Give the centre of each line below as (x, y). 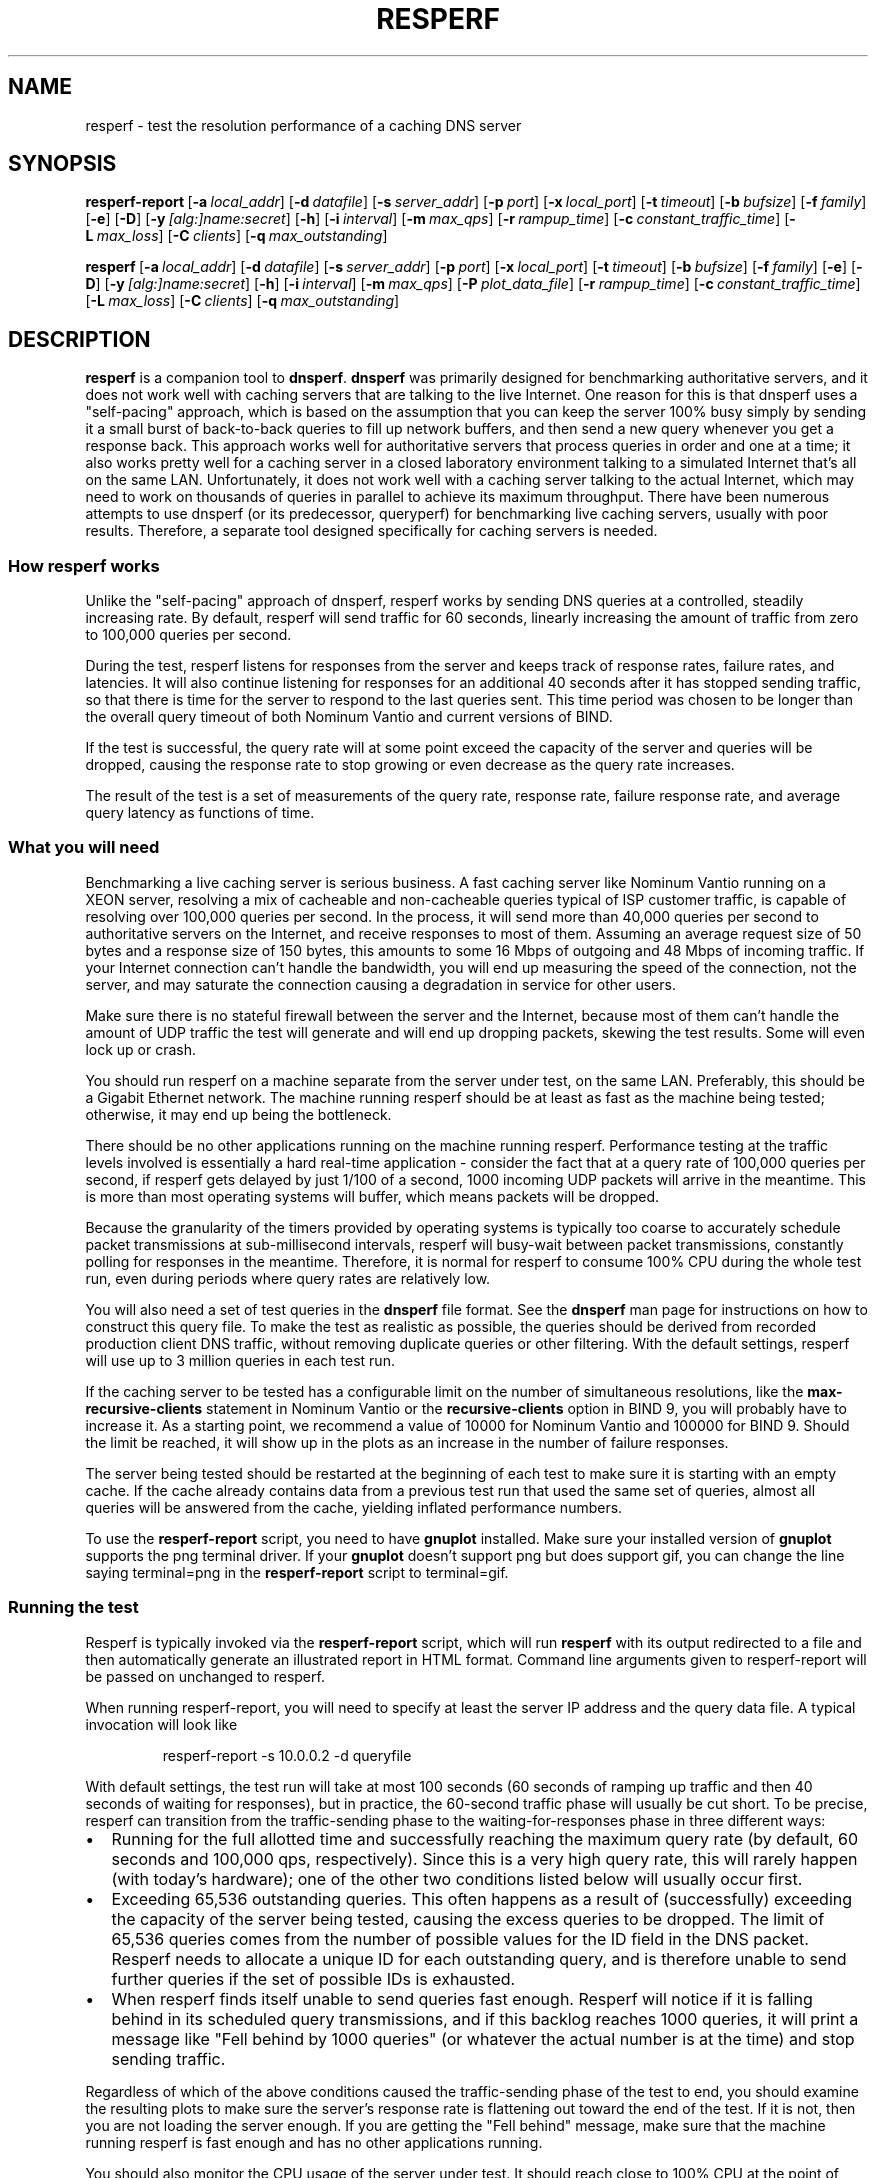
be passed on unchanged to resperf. (205, 1676)
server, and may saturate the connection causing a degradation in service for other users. (380, 984)
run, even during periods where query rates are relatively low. (288, 1278)
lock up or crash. (141, 1049)
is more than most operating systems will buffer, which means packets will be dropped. (372, 1196)
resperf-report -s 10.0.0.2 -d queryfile (287, 1755)
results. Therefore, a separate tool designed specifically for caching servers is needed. (371, 531)
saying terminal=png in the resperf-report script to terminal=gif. (297, 1572)
